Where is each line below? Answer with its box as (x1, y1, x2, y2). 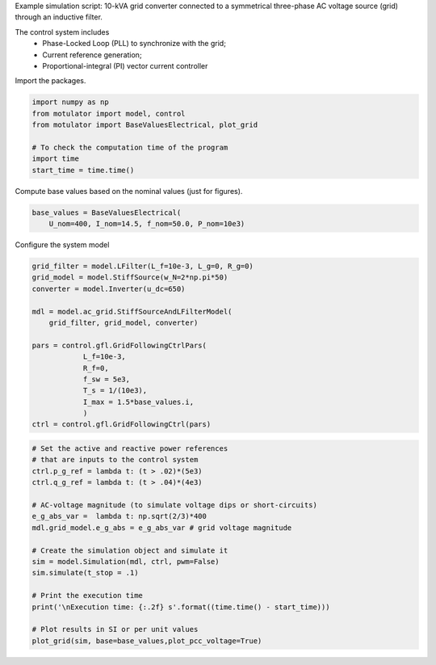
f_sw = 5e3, (82, 374, 131, 384)
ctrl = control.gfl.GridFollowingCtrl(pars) (31, 420, 212, 429)
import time (31, 154, 80, 163)
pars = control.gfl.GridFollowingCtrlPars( (31, 340, 208, 350)
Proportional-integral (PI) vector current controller (42, 61, 208, 70)
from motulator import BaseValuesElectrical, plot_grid (31, 120, 258, 129)
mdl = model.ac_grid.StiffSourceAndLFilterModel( (31, 307, 233, 316)
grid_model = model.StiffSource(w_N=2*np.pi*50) (31, 273, 228, 282)
